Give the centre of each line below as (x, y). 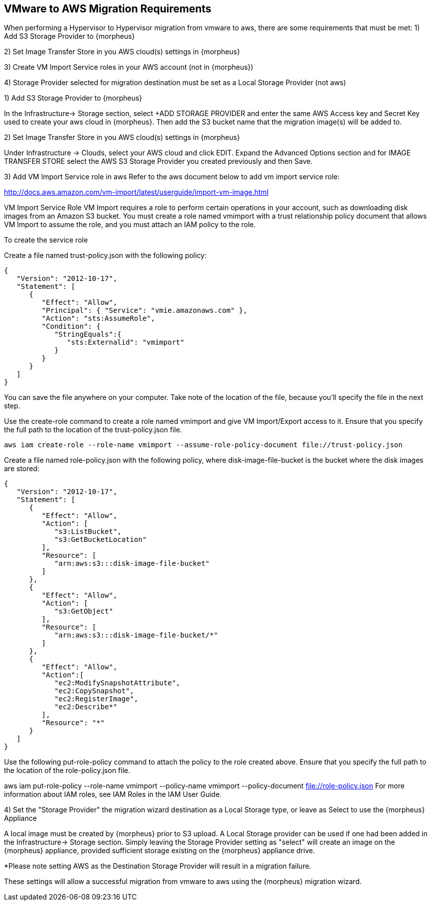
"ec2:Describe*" (86, 707)
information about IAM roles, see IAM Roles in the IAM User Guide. (113, 794)
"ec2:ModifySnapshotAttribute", (117, 683)
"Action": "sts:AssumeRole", (98, 319)
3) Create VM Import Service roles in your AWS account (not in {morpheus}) (129, 67)
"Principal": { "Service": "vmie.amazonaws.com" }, (144, 311)
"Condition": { (71, 326)
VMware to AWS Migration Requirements (108, 9)
